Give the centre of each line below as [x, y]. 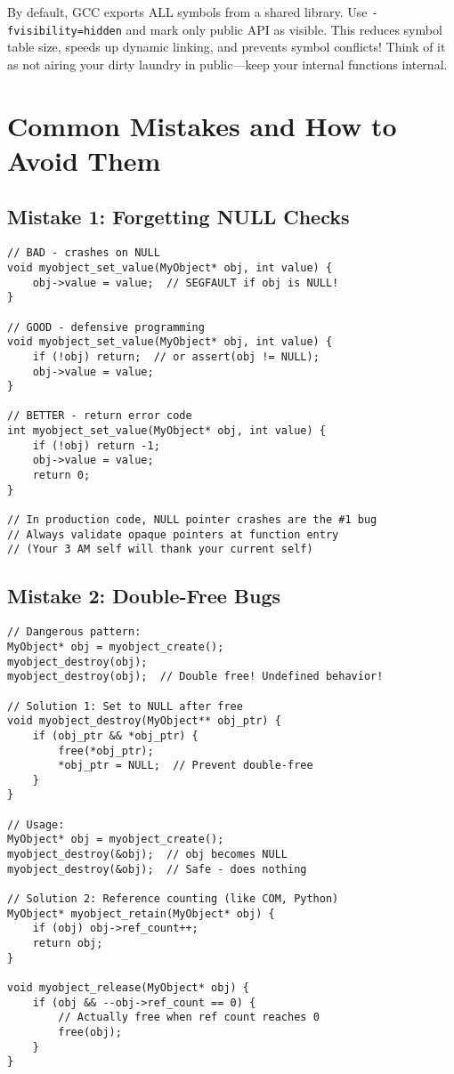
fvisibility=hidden [65, 31]
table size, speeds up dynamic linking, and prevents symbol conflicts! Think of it [227, 47]
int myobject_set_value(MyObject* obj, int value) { [166, 431]
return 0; [61, 476]
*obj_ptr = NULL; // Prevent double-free [186, 766]
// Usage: [36, 824]
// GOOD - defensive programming [106, 327]
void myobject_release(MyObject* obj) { [129, 988]
